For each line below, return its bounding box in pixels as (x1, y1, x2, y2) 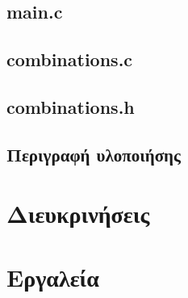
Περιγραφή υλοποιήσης (6, 141, 181, 166)
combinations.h (6, 94, 135, 119)
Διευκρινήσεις (6, 197, 150, 230)
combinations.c (6, 47, 133, 72)
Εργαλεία (6, 260, 99, 293)
